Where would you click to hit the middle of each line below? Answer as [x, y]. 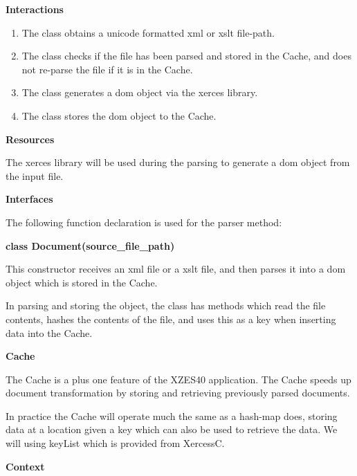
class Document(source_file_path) [90, 245]
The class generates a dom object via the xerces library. [140, 92]
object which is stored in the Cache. [82, 282]
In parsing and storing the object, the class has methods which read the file [166, 305]
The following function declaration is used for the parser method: [144, 222]
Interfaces [29, 199]
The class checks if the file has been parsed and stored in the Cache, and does [186, 56]
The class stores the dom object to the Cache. [119, 115]
